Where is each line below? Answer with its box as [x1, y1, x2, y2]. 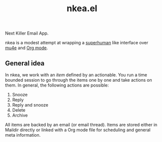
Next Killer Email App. [5, 30, 49, 36]
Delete [12, 107, 26, 113]
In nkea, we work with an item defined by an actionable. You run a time [5, 72, 147, 78]
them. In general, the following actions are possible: [5, 82, 109, 88]
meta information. [5, 132, 40, 138]
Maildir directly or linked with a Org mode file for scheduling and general [5, 127, 151, 133]
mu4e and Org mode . [5, 45, 48, 51]
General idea [5, 59, 45, 67]
